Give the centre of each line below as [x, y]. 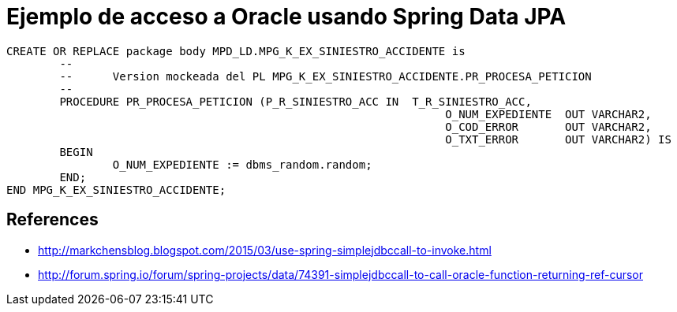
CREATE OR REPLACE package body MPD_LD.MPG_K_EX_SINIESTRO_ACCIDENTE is [236, 51]
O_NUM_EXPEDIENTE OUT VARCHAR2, [548, 114]
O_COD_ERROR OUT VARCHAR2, [548, 126]
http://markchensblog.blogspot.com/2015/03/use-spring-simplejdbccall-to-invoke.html [265, 250]
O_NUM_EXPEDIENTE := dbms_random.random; [242, 164]
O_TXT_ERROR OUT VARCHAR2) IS [558, 139]
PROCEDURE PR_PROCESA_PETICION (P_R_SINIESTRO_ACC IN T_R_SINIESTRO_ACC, [295, 101]
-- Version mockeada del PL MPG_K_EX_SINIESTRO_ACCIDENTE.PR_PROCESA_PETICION [325, 76]
